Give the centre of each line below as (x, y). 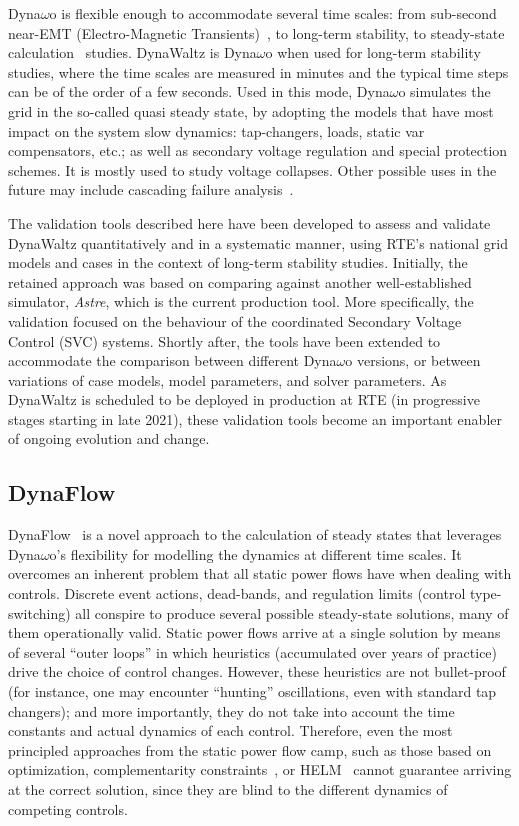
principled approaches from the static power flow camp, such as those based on (250, 749)
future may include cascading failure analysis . (151, 189)
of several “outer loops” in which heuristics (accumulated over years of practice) (253, 651)
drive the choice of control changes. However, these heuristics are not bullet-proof (257, 671)
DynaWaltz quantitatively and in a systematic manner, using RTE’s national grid (258, 242)
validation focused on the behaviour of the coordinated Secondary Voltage (235, 320)
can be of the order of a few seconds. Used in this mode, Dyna (199, 91)
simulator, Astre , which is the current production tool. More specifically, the (241, 301)
